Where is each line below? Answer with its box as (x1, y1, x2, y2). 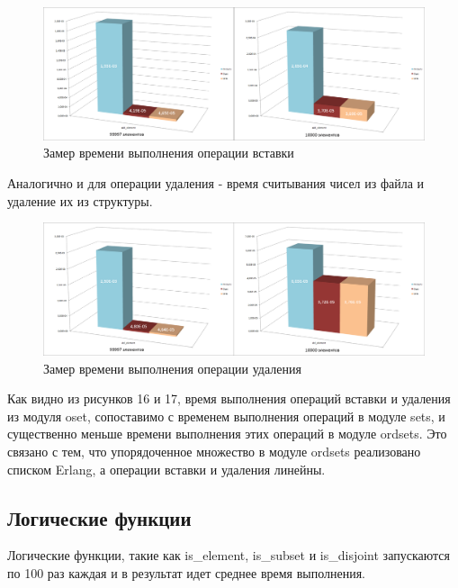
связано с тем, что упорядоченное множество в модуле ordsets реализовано (7, 441, 421, 460)
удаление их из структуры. (7, 191, 153, 210)
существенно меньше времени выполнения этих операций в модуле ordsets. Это (7, 424, 447, 443)
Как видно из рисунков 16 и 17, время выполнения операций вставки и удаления (7, 389, 451, 408)
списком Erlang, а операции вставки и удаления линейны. (7, 459, 326, 478)
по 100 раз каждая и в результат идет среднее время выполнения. (7, 563, 366, 582)
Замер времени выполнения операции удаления (43, 358, 301, 377)
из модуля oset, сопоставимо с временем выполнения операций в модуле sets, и (7, 406, 445, 425)
